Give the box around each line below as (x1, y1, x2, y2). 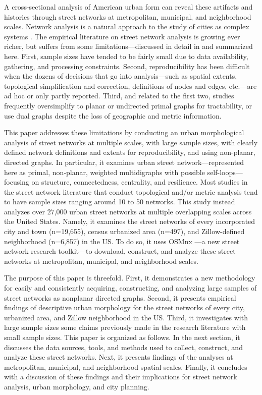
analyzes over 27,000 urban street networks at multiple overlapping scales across (4, 206, 252, 216)
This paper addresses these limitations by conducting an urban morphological (4, 127, 244, 138)
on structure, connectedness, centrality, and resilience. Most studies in (31, 177, 248, 187)
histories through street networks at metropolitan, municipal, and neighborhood (4, 11, 251, 22)
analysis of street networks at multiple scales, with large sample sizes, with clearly (4, 137, 258, 147)
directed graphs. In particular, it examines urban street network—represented (4, 156, 244, 167)
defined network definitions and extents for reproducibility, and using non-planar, (4, 147, 255, 157)
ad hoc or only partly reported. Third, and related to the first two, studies (4, 90, 234, 101)
